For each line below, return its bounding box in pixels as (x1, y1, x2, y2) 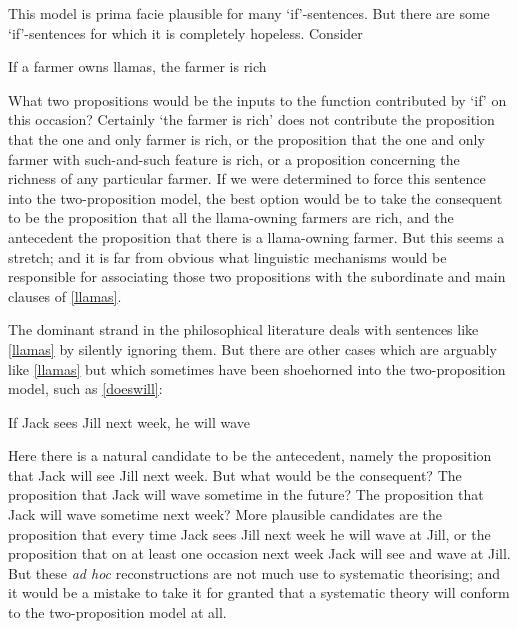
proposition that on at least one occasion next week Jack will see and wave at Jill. (8, 543, 511, 564)
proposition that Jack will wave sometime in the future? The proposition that (8, 484, 484, 505)
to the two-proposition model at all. (8, 602, 227, 623)
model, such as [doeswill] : (8, 378, 163, 399)
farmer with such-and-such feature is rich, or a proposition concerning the (8, 148, 460, 169)
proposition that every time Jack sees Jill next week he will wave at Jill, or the (8, 523, 491, 544)
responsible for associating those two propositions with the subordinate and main (8, 266, 506, 287)
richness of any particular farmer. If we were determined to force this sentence (8, 168, 486, 189)
